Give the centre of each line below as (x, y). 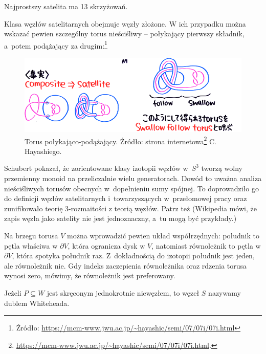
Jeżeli (13, 292)
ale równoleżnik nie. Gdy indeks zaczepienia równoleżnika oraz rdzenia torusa (126, 265)
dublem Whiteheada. (37, 303)
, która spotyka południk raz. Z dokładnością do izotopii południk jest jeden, (133, 256)
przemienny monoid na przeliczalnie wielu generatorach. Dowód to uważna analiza (133, 178)
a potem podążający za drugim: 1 (56, 45)
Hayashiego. (43, 151)
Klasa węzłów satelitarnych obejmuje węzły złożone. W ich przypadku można (125, 23)
